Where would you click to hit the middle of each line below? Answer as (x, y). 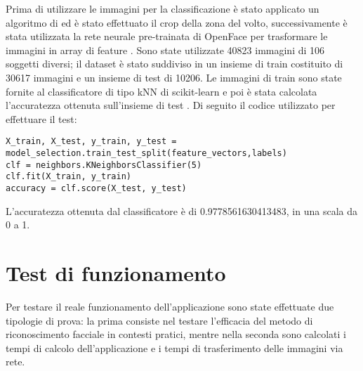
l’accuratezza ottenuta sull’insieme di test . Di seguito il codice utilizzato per (171, 105)
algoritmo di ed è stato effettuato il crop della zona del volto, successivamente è (177, 22)
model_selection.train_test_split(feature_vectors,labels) (146, 153)
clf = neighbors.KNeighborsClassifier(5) (104, 165)
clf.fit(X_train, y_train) (68, 177)
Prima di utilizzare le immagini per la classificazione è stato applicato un (163, 8)
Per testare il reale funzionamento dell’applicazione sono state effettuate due (170, 306)
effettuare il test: (41, 118)
